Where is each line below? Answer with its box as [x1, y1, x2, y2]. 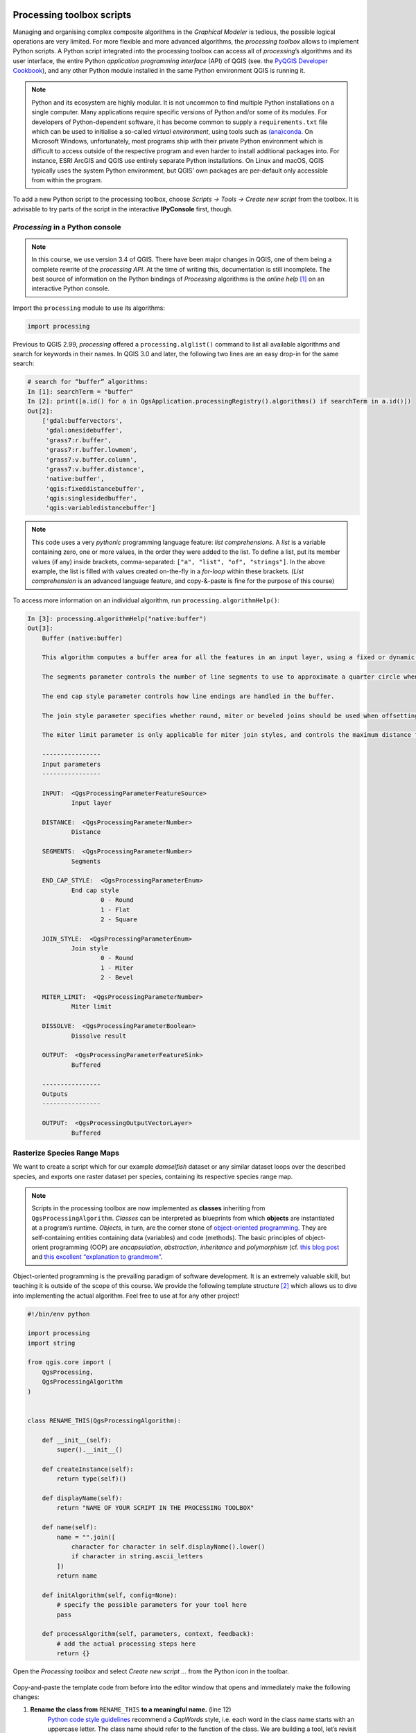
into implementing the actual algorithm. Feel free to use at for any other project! [12, 1291, 240, 1300]
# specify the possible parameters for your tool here [56, 1601, 248, 1609]
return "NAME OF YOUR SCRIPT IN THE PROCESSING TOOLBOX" [56, 1504, 254, 1512]
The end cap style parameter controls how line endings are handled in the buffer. [42, 692, 335, 700]
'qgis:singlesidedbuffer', [45, 494, 138, 503]
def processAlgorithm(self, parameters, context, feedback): [42, 1630, 254, 1638]
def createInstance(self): [42, 1465, 135, 1473]
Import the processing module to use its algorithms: [12, 304, 166, 312]
